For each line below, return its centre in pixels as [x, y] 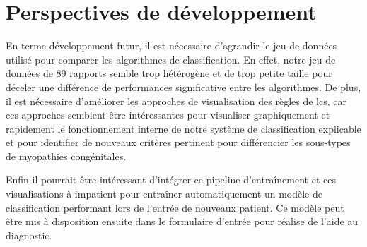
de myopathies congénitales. [66, 156]
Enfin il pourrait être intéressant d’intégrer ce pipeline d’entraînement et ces [171, 180]
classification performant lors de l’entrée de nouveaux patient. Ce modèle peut [175, 207]
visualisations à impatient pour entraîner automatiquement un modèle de [164, 194]
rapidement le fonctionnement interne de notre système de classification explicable [183, 128]
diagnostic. [29, 235]
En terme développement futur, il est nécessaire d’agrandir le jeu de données [171, 46]
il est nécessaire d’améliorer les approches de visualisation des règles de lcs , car [176, 101]
